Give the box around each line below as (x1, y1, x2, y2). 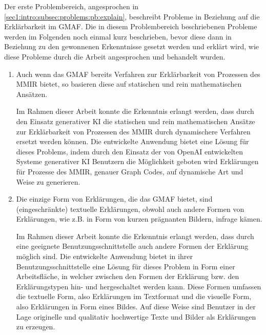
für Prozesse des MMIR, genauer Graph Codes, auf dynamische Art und (16, 166, 243, 176)
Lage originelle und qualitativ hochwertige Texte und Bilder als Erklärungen (16, 311, 256, 322)
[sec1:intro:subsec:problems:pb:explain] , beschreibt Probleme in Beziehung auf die (4, 11, 260, 22)
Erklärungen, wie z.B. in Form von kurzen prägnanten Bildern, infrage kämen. (16, 213, 262, 224)
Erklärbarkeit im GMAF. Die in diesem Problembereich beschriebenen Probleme (4, 21, 257, 32)
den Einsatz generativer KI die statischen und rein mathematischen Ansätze (16, 115, 255, 126)
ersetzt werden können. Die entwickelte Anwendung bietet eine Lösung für (16, 136, 249, 147)
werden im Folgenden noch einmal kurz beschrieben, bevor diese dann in (4, 31, 232, 42)
